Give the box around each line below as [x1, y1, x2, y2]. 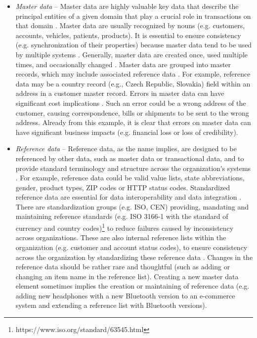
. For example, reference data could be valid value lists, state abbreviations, [15, 172, 245, 183]
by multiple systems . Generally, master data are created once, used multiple [15, 49, 248, 59]
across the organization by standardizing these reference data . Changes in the [15, 252, 253, 262]
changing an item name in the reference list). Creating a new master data [15, 271, 239, 281]
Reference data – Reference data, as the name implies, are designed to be [15, 143, 237, 154]
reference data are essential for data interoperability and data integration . [15, 192, 242, 202]
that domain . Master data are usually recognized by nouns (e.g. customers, [15, 20, 245, 31]
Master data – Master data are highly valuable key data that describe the [15, 1, 239, 11]
